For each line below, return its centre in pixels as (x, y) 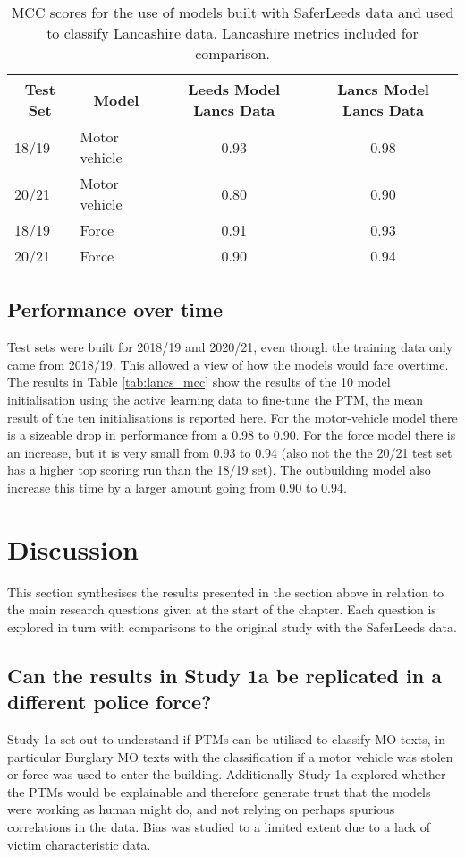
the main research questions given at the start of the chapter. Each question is (222, 609)
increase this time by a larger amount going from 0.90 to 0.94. (177, 487)
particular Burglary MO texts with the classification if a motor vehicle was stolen (230, 756)
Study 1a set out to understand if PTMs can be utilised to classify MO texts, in (227, 739)
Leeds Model (234, 89)
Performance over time (115, 309)
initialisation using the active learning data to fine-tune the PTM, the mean (216, 399)
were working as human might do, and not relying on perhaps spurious (201, 809)
